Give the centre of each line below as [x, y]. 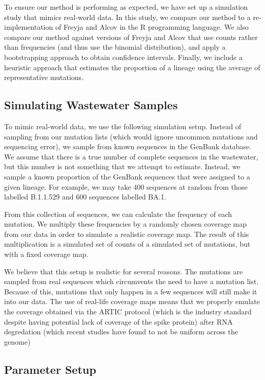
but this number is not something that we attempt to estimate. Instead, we [122, 166]
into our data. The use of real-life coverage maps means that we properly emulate [132, 301]
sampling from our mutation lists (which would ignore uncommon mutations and [131, 136]
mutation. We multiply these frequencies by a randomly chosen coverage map [126, 224]
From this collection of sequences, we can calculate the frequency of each [118, 214]
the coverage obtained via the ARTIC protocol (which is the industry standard [128, 312]
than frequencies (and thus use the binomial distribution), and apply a [115, 47]
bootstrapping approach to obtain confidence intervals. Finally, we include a [124, 57]
